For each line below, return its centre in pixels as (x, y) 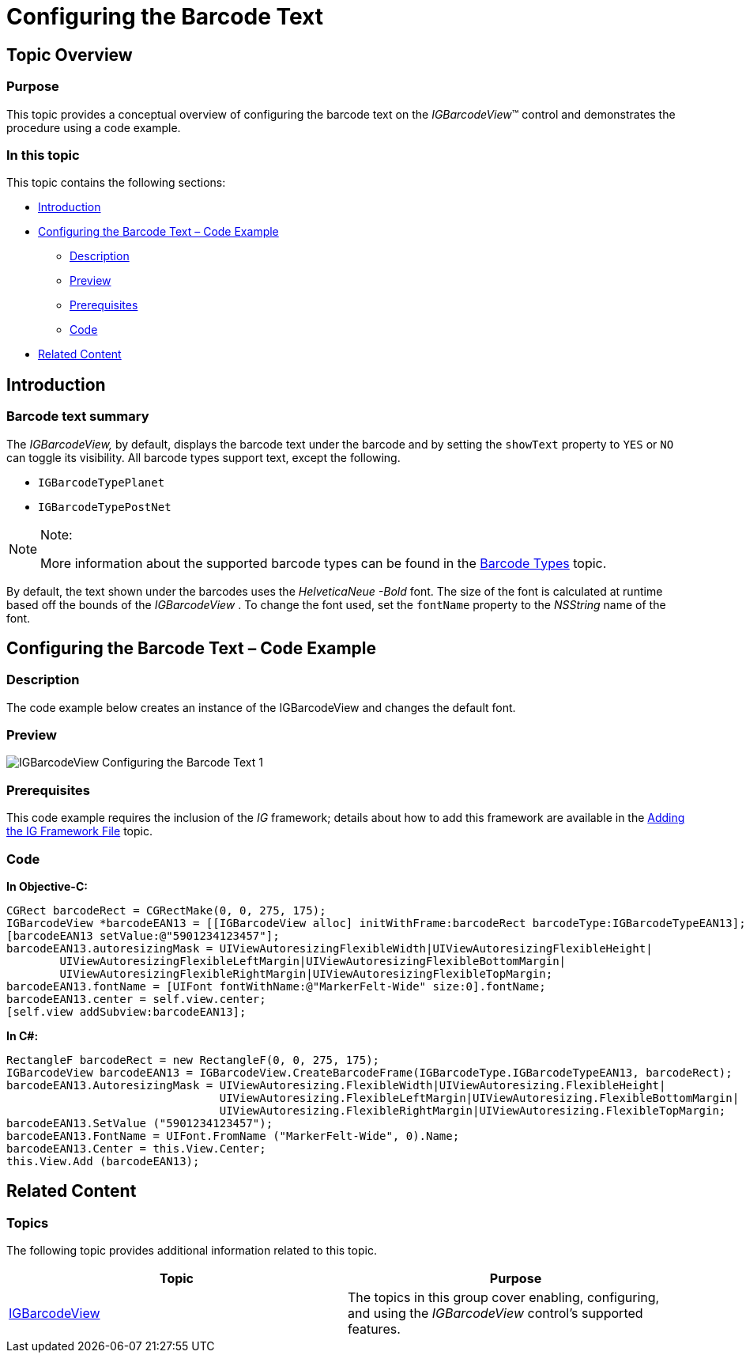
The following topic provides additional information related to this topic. (192, 1251)
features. (374, 1329)
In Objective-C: (47, 886)
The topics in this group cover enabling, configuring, (504, 1298)
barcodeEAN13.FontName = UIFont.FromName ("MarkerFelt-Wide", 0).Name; (233, 1136)
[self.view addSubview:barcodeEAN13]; (126, 1011)
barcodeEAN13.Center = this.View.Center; (136, 1148)
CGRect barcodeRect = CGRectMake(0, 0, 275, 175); (166, 910)
